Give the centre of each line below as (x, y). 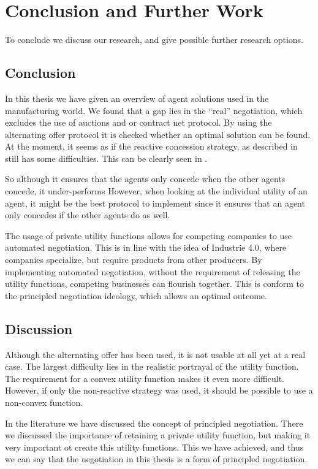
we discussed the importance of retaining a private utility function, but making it (158, 435)
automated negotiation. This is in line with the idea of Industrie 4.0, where (146, 247)
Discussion (39, 328)
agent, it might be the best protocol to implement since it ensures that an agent (155, 203)
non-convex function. (44, 402)
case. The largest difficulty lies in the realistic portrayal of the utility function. (152, 366)
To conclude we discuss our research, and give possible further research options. (154, 40)
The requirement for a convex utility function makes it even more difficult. (145, 378)
